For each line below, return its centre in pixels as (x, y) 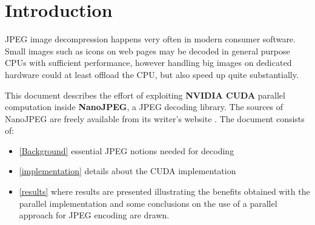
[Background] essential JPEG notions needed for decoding (127, 150)
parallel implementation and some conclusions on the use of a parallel (148, 203)
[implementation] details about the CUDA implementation (128, 171)
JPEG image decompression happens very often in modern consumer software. (150, 39)
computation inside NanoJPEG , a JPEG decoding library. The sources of (144, 107)
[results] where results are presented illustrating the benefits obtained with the (164, 191)
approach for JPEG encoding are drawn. (94, 215)
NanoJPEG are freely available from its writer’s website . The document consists (155, 118)
